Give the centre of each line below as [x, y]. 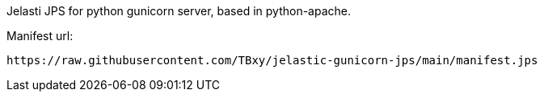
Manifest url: [40, 36]
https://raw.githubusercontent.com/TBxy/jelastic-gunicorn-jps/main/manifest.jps [272, 60]
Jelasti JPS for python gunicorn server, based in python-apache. [179, 11]
